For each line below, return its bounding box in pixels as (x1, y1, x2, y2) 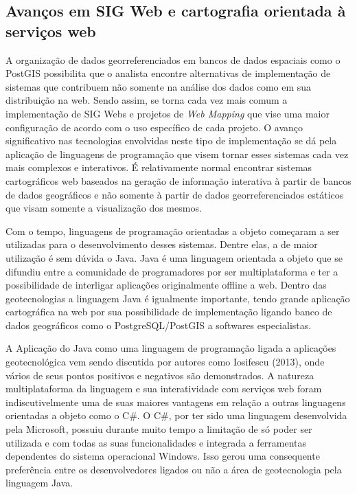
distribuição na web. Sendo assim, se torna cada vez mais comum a (5, 93, 288, 107)
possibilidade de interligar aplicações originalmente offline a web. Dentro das (5, 278, 327, 292)
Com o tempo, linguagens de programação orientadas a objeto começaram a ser (5, 223, 340, 238)
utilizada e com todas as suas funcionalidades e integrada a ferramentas (5, 435, 307, 449)
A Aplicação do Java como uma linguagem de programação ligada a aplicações (5, 341, 336, 355)
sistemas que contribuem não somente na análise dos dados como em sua (5, 79, 312, 93)
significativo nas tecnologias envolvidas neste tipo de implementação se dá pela (5, 133, 337, 148)
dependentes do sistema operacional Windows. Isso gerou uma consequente (5, 449, 320, 463)
